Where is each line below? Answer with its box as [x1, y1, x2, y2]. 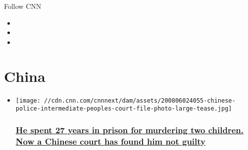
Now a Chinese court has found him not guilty [15, 135, 206, 147]
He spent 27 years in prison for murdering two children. [15, 123, 244, 136]
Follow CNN [4, 1, 42, 11]
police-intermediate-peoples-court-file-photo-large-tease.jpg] [15, 105, 232, 112]
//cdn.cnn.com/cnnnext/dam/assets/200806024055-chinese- [44, 97, 236, 104]
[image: [15, 97, 41, 104]
